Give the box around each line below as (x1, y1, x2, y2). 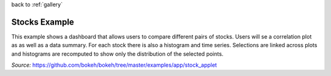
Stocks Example (11, 17, 75, 27)
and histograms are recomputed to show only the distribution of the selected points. (11, 50, 224, 58)
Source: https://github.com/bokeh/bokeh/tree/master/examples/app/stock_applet (11, 61, 217, 69)
